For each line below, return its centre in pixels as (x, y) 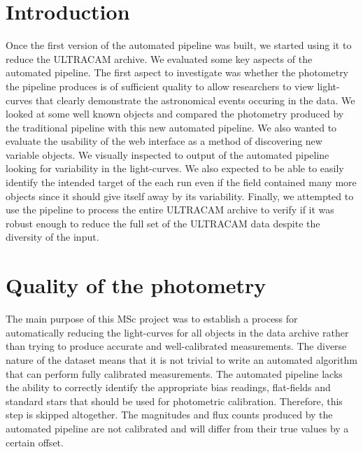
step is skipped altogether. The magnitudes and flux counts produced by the (169, 415)
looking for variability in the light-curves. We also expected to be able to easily (175, 168)
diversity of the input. (52, 237)
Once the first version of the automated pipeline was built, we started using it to (179, 45)
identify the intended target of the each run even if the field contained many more (181, 182)
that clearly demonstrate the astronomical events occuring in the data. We (195, 100)
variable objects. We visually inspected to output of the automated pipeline (168, 154)
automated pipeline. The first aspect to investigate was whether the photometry (177, 72)
